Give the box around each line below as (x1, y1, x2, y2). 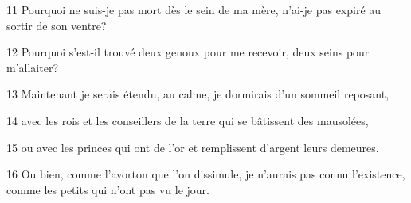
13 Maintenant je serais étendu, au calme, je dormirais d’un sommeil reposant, (6, 86, 389, 102)
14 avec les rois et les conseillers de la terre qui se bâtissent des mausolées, (6, 112, 369, 128)
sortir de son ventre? (6, 17, 107, 33)
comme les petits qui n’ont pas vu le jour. (6, 181, 209, 197)
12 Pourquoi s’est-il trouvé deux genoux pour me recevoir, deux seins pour (6, 44, 370, 60)
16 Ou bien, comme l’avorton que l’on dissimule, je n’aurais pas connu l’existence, (6, 166, 405, 182)
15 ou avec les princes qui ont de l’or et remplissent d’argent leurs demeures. (6, 139, 379, 155)
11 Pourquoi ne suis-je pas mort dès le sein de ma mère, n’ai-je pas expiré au (6, 2, 382, 17)
